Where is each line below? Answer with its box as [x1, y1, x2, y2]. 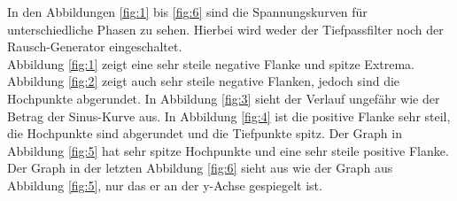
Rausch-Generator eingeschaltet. [7, 37, 182, 56]
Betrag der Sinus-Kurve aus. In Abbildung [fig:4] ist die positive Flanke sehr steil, [7, 106, 451, 125]
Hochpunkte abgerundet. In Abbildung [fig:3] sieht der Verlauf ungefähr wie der [7, 89, 440, 107]
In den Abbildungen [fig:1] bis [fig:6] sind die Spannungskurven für [7, 3, 368, 20]
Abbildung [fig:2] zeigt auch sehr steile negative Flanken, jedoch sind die [7, 72, 400, 90]
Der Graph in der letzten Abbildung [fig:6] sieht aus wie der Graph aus [7, 158, 393, 177]
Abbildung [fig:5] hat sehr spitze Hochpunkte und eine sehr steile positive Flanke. [7, 141, 449, 159]
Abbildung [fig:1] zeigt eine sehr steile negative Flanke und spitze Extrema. [7, 54, 415, 73]
